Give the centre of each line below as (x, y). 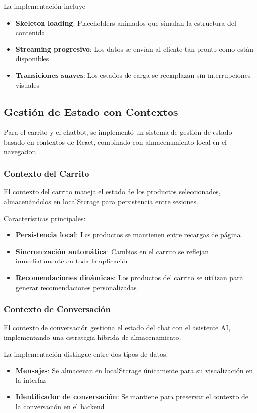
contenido (30, 32)
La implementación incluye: (45, 6)
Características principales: (45, 218)
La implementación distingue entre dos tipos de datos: (86, 354)
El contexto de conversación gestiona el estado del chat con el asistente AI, (117, 327)
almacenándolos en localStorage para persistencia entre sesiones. (101, 201)
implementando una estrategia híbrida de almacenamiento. (93, 337)
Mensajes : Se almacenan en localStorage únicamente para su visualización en (134, 370)
